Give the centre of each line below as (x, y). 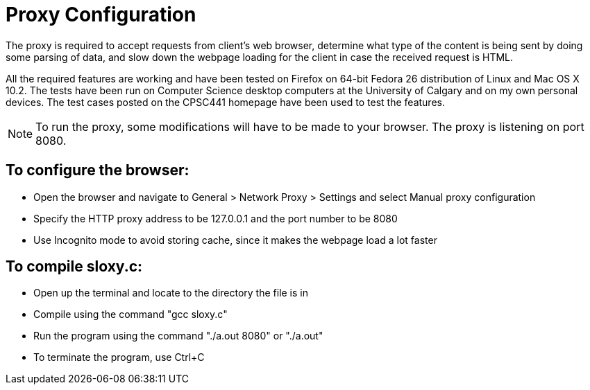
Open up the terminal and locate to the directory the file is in (171, 293)
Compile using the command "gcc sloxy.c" (130, 314)
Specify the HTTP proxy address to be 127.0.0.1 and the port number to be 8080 (216, 218)
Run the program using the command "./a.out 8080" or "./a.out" (178, 336)
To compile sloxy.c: (74, 267)
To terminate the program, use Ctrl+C (119, 357)
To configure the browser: (98, 170)
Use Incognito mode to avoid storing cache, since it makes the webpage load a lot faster (235, 240)
